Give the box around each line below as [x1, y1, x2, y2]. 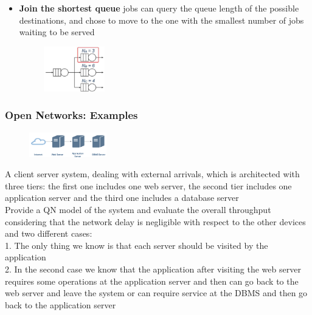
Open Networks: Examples [5, 107, 138, 123]
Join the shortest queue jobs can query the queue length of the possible [19, 2, 299, 14]
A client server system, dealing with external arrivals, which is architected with [5, 168, 300, 180]
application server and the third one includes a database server [5, 191, 239, 204]
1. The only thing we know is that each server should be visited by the [5, 239, 268, 251]
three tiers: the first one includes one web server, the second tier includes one [5, 179, 292, 192]
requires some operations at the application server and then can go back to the [5, 274, 299, 287]
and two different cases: [5, 227, 92, 240]
